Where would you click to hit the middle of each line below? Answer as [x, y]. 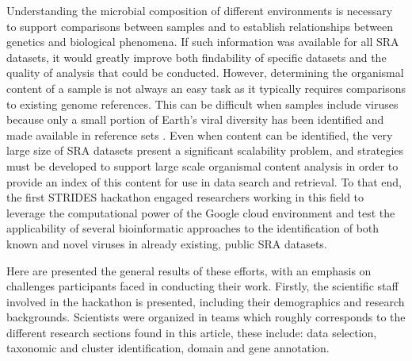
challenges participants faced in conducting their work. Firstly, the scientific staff [202, 286]
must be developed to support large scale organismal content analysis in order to [202, 165]
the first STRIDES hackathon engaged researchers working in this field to [185, 197]
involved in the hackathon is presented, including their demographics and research [206, 301]
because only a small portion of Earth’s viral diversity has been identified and [195, 119]
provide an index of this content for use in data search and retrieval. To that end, [204, 181]
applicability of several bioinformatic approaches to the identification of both [193, 228]
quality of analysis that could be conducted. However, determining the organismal [205, 73]
